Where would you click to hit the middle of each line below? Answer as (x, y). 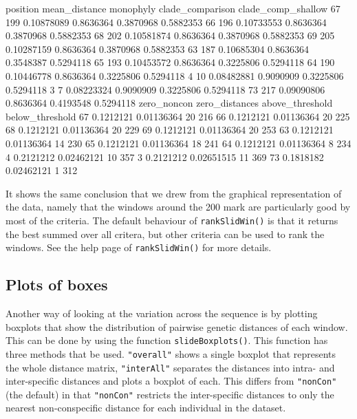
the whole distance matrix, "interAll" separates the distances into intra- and (170, 367)
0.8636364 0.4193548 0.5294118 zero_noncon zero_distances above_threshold (169, 103)
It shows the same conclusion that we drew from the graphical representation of (174, 193)
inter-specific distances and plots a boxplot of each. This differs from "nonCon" (171, 381)
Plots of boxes (57, 284)
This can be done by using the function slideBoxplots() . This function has (167, 340)
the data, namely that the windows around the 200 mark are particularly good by (178, 207)
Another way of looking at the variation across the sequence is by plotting (162, 313)
